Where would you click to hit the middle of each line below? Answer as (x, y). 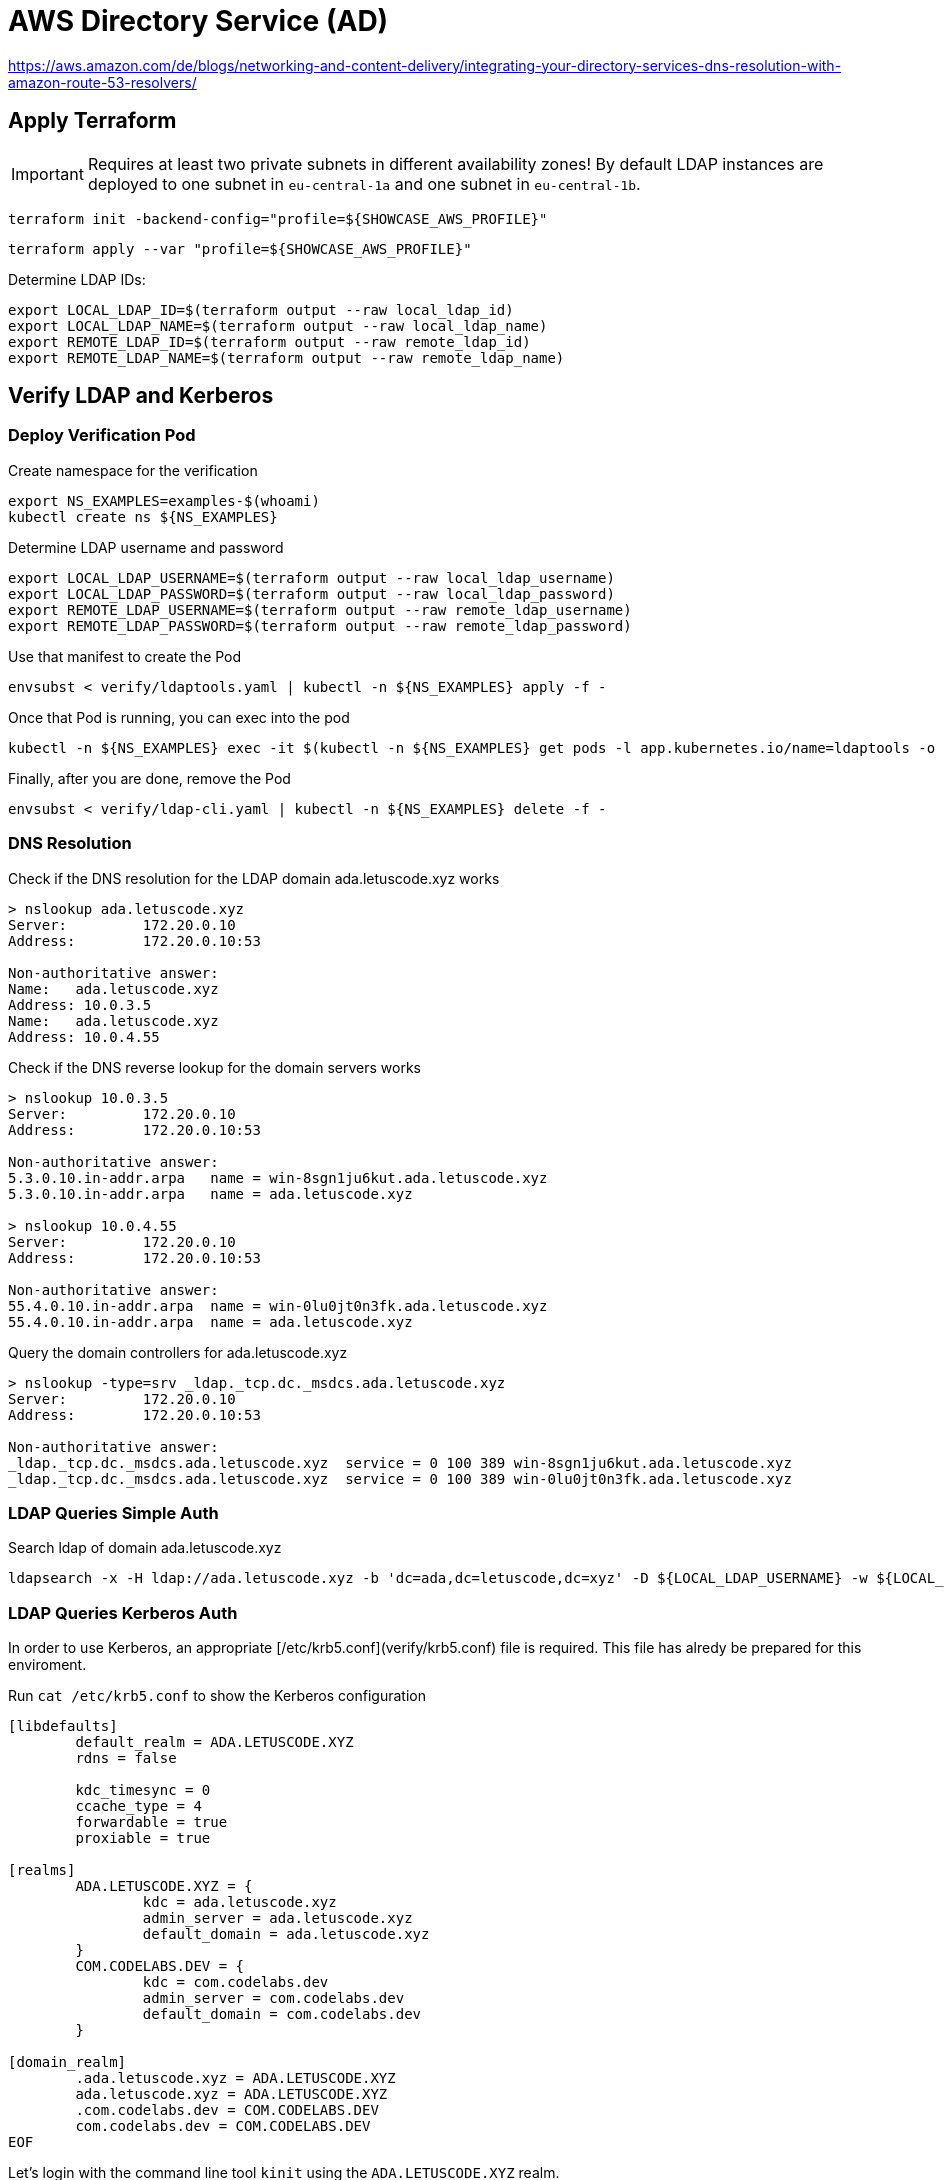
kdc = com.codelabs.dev (235, 1982)
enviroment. (47, 1665)
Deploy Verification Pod (102, 435)
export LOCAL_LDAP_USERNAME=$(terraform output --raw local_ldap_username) (311, 577)
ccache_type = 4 (138, 1806)
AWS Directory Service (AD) (198, 21)
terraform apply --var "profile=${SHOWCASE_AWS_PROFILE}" (240, 248)
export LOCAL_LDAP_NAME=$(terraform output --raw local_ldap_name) (278, 325)
